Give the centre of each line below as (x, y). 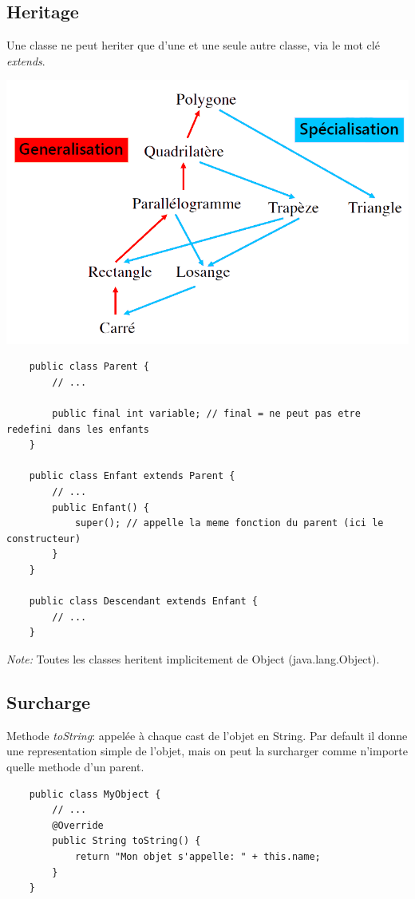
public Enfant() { (101, 507)
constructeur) (44, 539)
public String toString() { (126, 841)
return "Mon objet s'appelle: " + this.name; (198, 856)
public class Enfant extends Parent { (132, 476)
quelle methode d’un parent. (75, 766)
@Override (78, 825)
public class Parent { (89, 367)
